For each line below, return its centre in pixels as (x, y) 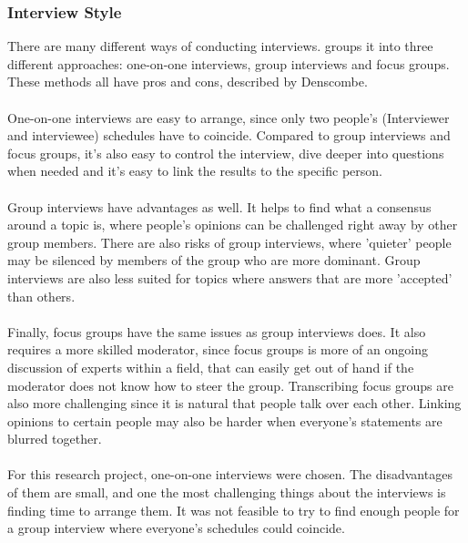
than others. (41, 296)
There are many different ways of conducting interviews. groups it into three (220, 46)
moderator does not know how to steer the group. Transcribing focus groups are (230, 385)
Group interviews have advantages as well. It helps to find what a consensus (219, 206)
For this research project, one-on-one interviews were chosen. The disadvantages (230, 474)
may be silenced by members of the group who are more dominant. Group (214, 260)
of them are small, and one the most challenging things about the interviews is (227, 492)
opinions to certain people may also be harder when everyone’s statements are (225, 420)
